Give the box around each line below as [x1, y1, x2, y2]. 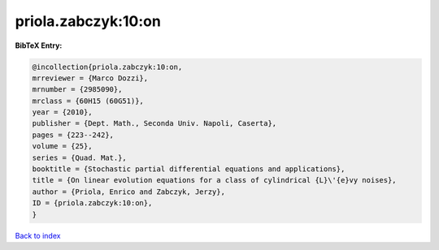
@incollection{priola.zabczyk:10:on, [32, 62, 183, 71]
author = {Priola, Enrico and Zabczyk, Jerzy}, [32, 187, 225, 196]
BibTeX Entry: [15, 41, 63, 50]
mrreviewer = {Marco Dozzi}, [32, 73, 149, 83]
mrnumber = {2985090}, [32, 85, 123, 94]
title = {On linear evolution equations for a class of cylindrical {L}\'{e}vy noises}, [32, 175, 398, 185]
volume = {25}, [32, 142, 93, 151]
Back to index [15, 231, 61, 240]
